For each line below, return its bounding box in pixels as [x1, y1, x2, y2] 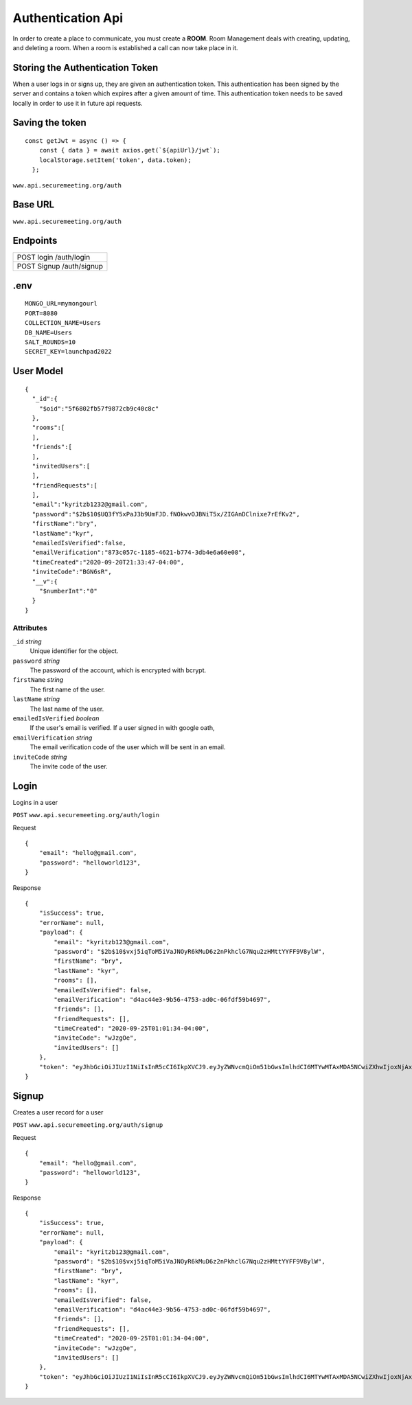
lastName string [12, 695, 60, 703]
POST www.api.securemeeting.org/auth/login [12, 811, 160, 819]
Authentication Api [12, 10, 124, 25]
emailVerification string [12, 733, 93, 742]
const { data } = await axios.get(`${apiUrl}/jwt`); [38, 146, 221, 155]
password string [12, 656, 60, 665]
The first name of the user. [30, 685, 106, 694]
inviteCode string [12, 753, 67, 761]
